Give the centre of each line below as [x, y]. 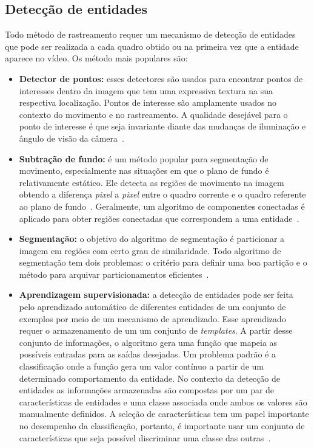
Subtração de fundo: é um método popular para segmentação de [144, 158]
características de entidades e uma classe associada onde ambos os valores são [163, 401]
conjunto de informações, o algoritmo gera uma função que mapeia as [148, 342]
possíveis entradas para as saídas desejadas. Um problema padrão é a [147, 354]
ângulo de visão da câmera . [72, 138]
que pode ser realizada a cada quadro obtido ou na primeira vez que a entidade [152, 46]
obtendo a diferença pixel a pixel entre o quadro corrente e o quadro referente [162, 194]
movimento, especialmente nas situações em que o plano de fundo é [144, 171]
